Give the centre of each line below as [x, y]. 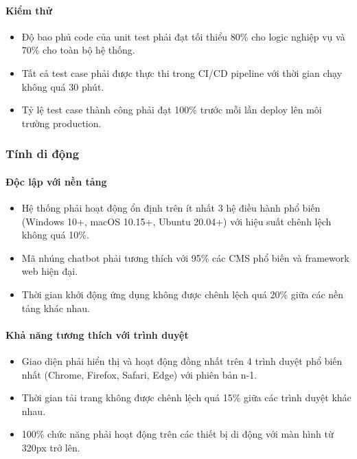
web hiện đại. [50, 271]
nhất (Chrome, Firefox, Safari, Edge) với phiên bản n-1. [139, 374]
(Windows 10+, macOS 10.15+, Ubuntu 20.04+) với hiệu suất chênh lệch [176, 221]
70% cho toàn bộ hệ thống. [78, 50]
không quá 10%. [55, 235]
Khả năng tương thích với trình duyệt [97, 334]
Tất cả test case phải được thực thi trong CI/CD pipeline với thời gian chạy [182, 72]
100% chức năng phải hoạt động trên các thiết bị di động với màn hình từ [177, 434]
